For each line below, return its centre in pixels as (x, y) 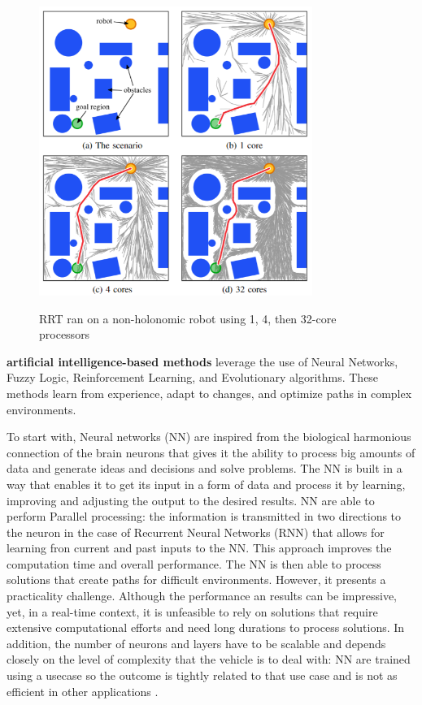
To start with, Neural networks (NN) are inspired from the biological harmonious (209, 437)
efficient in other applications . (83, 691)
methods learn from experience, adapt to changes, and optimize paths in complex (209, 393)
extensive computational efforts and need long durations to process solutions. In (206, 627)
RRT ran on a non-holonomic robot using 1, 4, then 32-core (188, 318)
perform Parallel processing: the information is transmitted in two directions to (204, 516)
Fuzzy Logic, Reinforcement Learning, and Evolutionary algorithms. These (193, 377)
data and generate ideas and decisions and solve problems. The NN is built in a (204, 468)
